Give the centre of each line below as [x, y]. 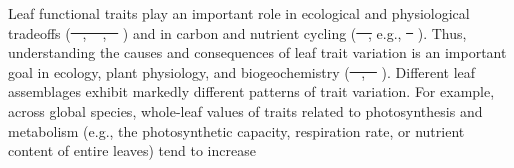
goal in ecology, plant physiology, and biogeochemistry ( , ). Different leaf [242, 71]
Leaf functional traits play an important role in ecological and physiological [239, 13]
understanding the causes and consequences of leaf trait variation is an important [257, 52]
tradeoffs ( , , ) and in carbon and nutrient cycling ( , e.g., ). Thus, [237, 32]
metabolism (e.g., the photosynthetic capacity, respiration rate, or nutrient [236, 130]
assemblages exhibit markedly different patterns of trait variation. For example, [251, 91]
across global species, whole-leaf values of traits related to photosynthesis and [245, 110]
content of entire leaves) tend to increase [132, 150]
